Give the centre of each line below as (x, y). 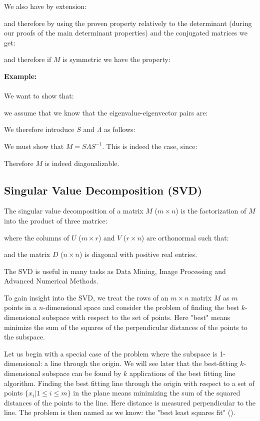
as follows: (120, 129)
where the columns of (37, 237)
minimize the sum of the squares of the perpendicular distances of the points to (126, 327)
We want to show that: (39, 96)
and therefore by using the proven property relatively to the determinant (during (128, 23)
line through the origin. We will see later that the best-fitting (144, 363)
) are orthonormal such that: (185, 237)
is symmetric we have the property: (116, 59)
